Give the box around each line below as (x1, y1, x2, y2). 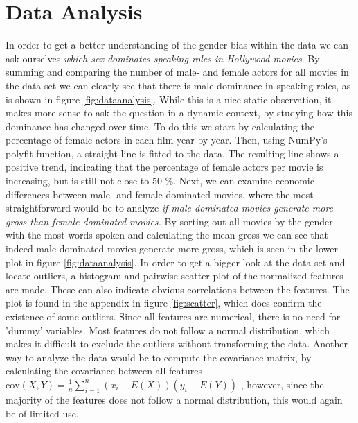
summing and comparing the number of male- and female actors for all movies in (6, 64, 349, 79)
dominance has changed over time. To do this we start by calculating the (6, 119, 314, 133)
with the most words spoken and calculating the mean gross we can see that (6, 227, 328, 242)
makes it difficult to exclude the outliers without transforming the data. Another (6, 336, 348, 351)
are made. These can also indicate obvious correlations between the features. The (6, 282, 350, 296)
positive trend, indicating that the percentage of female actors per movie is (6, 159, 323, 174)
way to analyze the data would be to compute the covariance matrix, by (6, 349, 312, 364)
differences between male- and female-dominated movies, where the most (6, 187, 314, 201)
